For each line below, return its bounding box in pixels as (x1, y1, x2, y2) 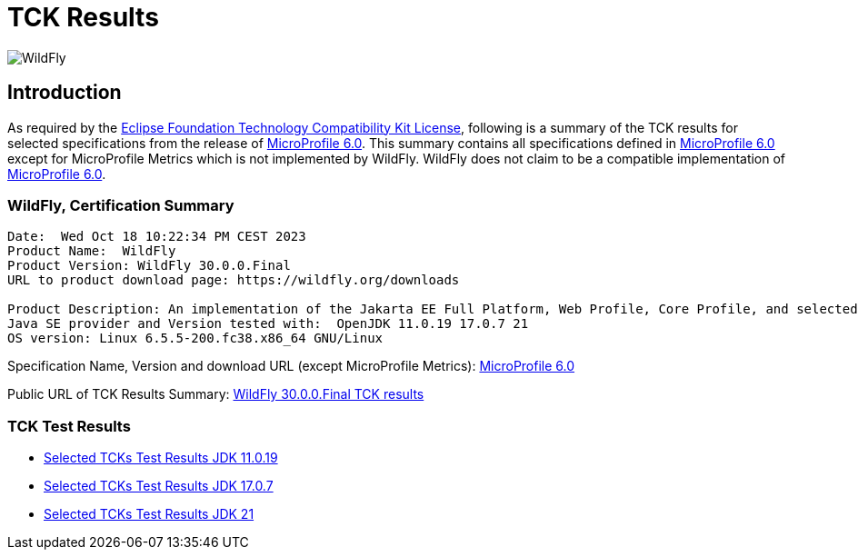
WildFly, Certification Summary (7, 195, 234, 214)
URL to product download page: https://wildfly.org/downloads (7, 273, 460, 288)
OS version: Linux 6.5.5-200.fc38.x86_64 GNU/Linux (7, 331, 384, 346)
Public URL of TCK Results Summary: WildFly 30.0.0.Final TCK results (7, 386, 424, 403)
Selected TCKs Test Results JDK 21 (44, 506, 254, 522)
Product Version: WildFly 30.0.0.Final (7, 258, 291, 274)
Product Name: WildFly (7, 244, 176, 259)
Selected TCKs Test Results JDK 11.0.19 (44, 450, 278, 466)
